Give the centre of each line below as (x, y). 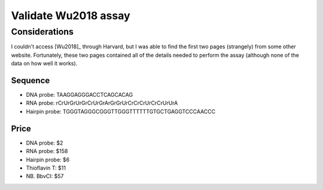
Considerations (42, 32)
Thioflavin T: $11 (46, 168)
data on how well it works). (44, 63)
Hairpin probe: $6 (48, 160)
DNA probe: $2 (45, 143)
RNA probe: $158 (47, 151)
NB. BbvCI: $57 (45, 176)
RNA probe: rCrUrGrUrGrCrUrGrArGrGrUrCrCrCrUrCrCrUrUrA (102, 103)
